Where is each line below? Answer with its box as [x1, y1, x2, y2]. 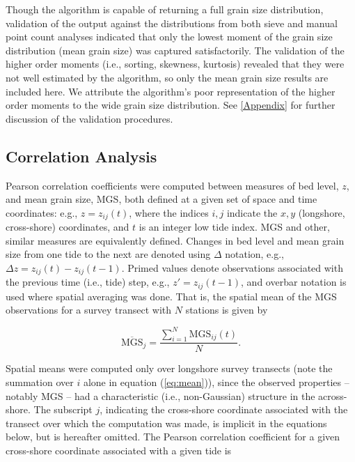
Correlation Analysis [6, 145, 157, 167]
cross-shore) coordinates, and [6, 220, 129, 234]
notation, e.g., [225, 247, 285, 261]
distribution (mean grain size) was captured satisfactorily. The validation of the [6, 43, 345, 57]
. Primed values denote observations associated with [121, 260, 343, 275]
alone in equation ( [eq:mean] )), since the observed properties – [83, 374, 349, 389]
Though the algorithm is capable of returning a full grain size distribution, [6, 2, 324, 16]
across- [318, 388, 347, 403]
